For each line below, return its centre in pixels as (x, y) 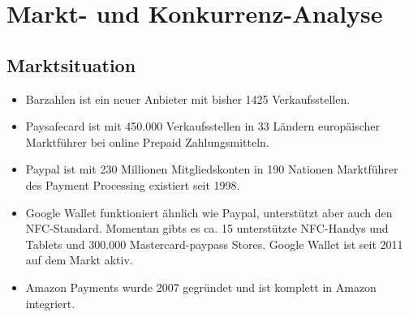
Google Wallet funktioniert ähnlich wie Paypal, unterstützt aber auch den (209, 212)
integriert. (50, 303)
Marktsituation (71, 64)
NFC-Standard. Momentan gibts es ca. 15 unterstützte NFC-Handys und (207, 228)
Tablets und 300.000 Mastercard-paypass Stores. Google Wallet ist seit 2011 (214, 244)
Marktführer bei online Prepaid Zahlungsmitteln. (147, 141)
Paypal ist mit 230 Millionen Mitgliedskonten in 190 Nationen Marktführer (212, 169)
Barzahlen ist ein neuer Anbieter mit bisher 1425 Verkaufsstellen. (188, 99)
